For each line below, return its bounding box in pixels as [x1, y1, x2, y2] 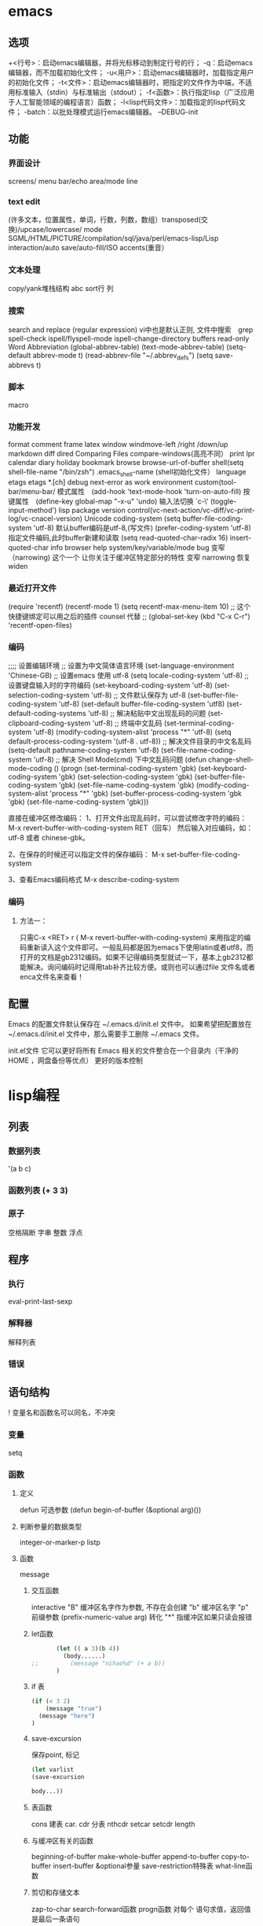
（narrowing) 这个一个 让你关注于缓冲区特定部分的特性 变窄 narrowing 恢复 [8, 552, 251, 562]
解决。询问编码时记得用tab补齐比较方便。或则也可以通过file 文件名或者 [26, 962, 255, 972]
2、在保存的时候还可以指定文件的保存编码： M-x [8, 850, 165, 859]
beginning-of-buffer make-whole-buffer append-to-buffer [31, 1851, 220, 1861]
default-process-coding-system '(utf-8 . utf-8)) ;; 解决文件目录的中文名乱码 [8, 736, 252, 746]
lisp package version [58, 505, 126, 515]
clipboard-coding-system [8, 718, 91, 728]
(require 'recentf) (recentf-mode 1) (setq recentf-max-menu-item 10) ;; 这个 [8, 602, 251, 611]
